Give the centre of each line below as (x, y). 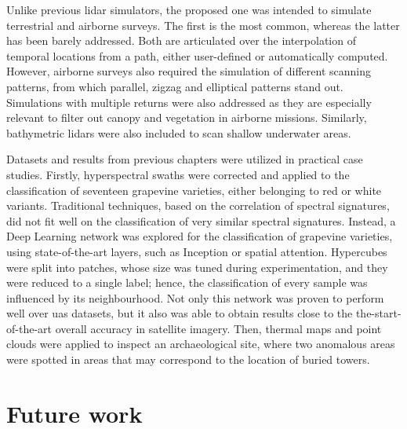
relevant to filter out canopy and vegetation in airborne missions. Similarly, (187, 117)
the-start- (378, 313)
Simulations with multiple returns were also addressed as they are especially (189, 102)
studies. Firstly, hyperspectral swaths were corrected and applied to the (178, 174)
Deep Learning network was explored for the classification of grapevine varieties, (200, 236)
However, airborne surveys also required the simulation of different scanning (189, 71)
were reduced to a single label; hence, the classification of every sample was (187, 282)
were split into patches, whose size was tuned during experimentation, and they (197, 267)
